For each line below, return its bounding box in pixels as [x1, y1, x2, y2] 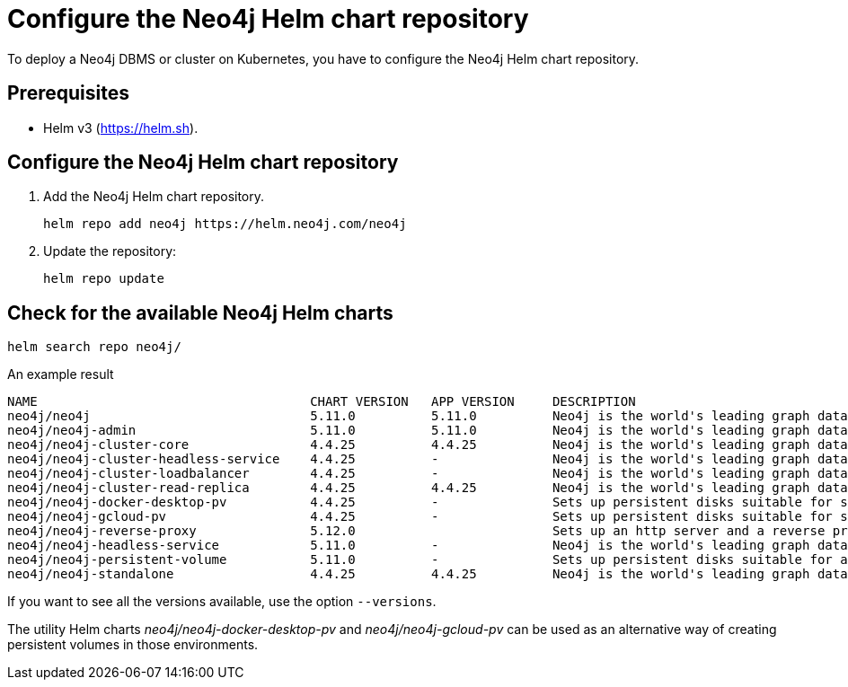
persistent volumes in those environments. [7, 637, 259, 653]
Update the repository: [43, 243, 177, 260]
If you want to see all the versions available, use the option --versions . [7, 594, 437, 610]
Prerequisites [7, 82, 129, 105]
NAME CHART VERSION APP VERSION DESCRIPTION [7, 394, 636, 410]
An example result [7, 366, 114, 383]
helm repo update [43, 271, 164, 286]
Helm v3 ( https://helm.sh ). [43, 119, 199, 136]
